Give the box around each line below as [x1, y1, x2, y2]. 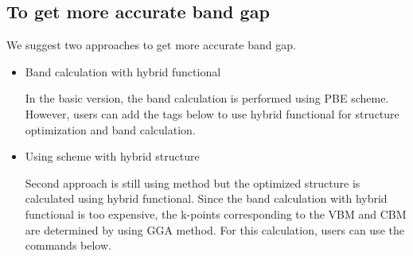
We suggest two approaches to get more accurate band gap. [6, 37, 296, 53]
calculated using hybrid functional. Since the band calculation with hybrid [25, 190, 388, 207]
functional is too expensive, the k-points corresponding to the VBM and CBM [25, 205, 407, 222]
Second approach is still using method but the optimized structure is [25, 174, 360, 191]
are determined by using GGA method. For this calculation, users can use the [25, 221, 404, 238]
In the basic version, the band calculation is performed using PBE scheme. [25, 90, 389, 107]
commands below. [25, 237, 111, 254]
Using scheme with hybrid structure [25, 148, 200, 165]
